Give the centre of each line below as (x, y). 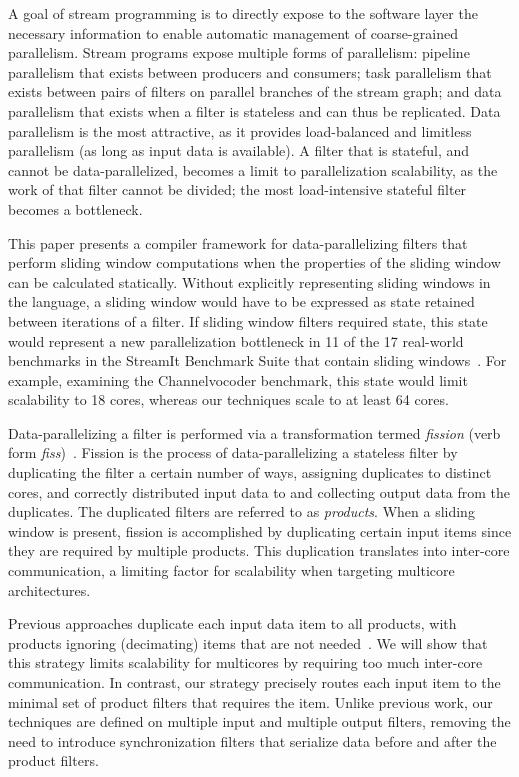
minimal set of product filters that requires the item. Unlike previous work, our (250, 701)
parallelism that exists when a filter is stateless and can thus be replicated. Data (254, 110)
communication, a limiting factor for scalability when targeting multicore (231, 570)
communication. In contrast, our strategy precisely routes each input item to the (254, 682)
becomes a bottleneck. (75, 208)
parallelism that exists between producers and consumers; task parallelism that (250, 71)
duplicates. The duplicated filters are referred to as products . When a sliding (241, 511)
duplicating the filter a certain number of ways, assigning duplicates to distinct (250, 472)
